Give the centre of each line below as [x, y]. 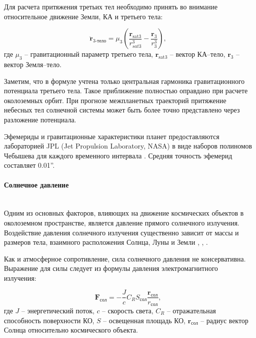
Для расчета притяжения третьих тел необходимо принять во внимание [111, 6]
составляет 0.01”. [29, 165]
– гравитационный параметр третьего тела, [89, 54]
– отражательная [191, 310]
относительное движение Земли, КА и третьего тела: [83, 16]
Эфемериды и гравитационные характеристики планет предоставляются [112, 136]
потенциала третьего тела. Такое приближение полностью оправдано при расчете [126, 91]
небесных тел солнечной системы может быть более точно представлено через [122, 110]
